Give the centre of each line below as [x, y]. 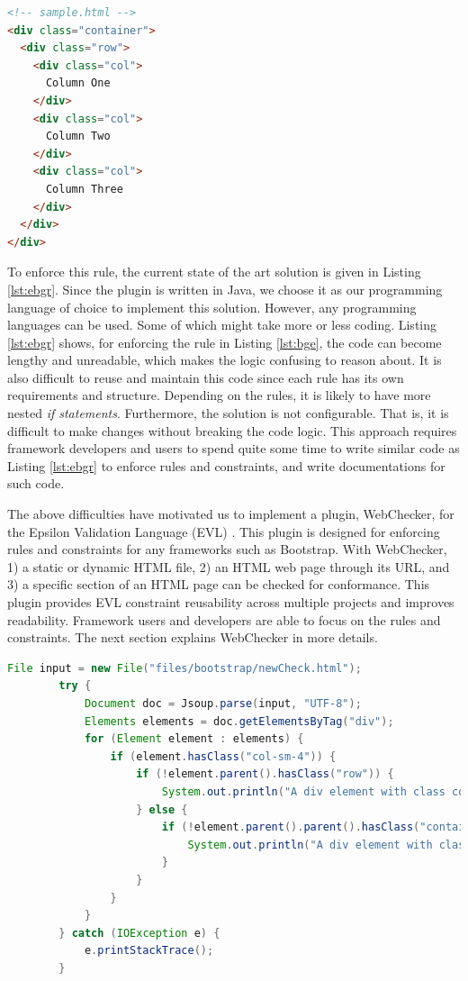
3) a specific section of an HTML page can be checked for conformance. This [219, 584]
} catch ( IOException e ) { [139, 933]
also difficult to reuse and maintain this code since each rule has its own [206, 377]
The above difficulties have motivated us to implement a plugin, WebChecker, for [231, 514]
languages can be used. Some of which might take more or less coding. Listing [222, 325]
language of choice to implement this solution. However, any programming [212, 307]
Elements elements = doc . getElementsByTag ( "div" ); [239, 721]
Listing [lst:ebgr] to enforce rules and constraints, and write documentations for [226, 465]
